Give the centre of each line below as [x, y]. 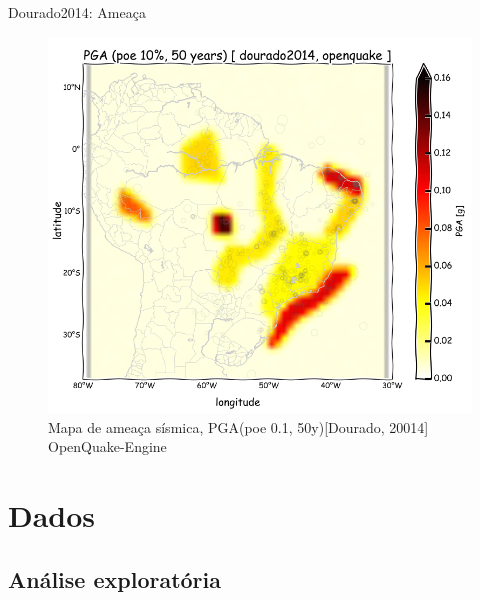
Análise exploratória [115, 578]
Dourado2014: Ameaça [77, 12]
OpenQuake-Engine [107, 446]
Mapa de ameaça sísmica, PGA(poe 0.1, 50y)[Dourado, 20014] [238, 426]
